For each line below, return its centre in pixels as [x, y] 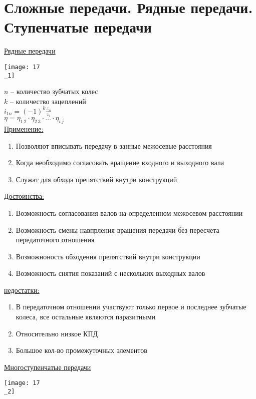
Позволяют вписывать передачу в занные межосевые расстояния [114, 145]
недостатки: [22, 290]
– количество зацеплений [48, 101]
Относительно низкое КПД [57, 333]
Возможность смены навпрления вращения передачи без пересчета [117, 230]
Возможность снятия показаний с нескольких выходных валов [110, 273]
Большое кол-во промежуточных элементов [81, 350]
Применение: [24, 128]
